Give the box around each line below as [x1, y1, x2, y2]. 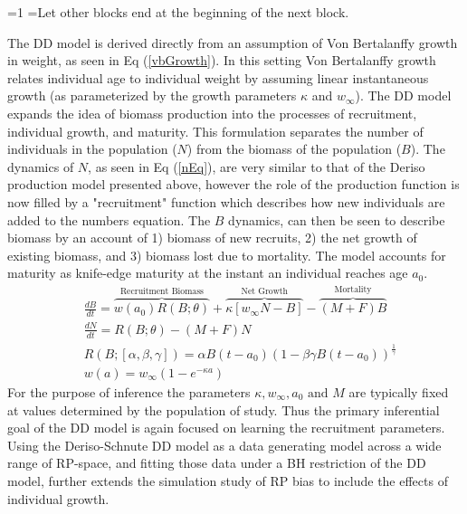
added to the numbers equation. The [7, 210, 211, 229]
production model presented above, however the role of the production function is [7, 175, 460, 194]
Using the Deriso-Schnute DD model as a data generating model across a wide [7, 435, 442, 454]
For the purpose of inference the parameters [7, 383, 251, 401]
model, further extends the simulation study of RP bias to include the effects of [7, 471, 448, 490]
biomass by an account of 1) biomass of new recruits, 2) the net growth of [7, 228, 417, 247]
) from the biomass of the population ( [186, 139, 402, 158]
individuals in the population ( [7, 139, 177, 158]
